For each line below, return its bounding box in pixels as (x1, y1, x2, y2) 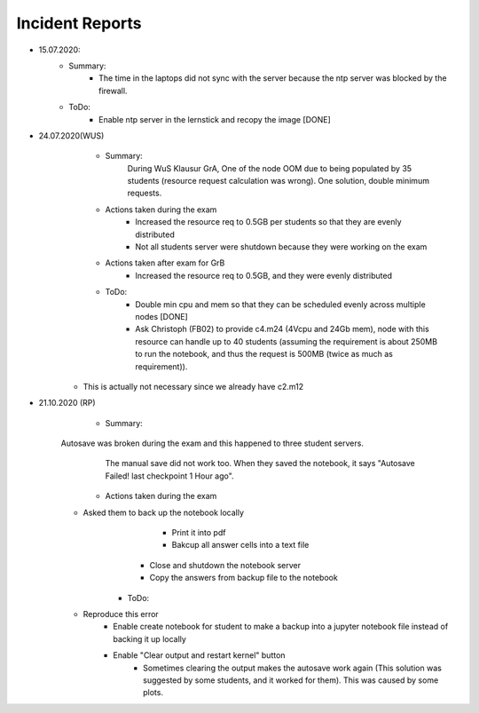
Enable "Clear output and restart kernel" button (113, 650, 286, 661)
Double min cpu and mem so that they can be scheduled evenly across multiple (135, 298, 426, 310)
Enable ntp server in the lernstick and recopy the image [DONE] (98, 114, 332, 124)
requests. (127, 187, 162, 199)
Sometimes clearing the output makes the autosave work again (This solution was (143, 662, 443, 673)
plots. (143, 687, 164, 698)
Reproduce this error (82, 609, 159, 619)
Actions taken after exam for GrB (105, 257, 225, 268)
